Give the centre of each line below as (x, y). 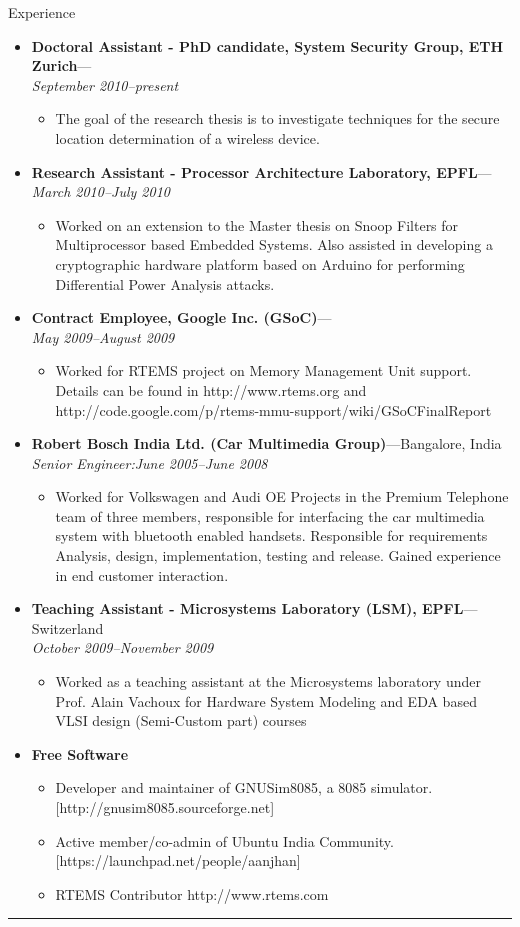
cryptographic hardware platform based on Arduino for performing (260, 263)
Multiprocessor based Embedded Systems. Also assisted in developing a (274, 244)
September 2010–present (105, 84)
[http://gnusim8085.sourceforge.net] (165, 807)
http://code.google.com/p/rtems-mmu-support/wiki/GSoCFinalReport (273, 409)
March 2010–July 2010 (100, 191)
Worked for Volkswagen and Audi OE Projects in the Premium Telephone (282, 496)
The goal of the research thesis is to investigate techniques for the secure (277, 118)
